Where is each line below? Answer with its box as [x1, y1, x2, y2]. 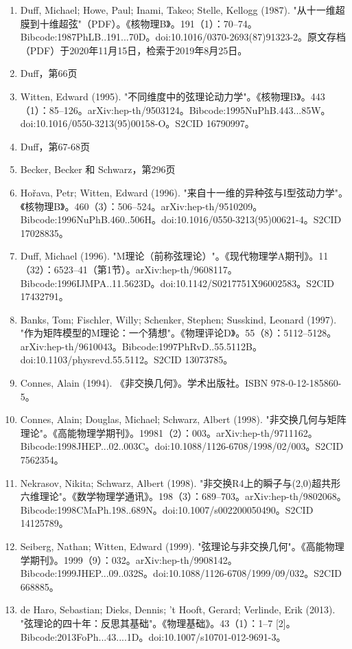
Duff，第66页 [20, 66, 78, 80]
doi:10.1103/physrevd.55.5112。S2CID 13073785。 [20, 352, 233, 367]
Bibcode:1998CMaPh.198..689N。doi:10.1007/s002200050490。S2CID [20, 502, 314, 516]
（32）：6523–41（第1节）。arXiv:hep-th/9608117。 [20, 262, 237, 276]
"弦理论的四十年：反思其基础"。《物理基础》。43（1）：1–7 [20, 615, 273, 630]
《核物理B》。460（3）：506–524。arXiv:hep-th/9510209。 [20, 198, 263, 213]
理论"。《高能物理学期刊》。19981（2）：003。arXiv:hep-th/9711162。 [20, 425, 318, 440]
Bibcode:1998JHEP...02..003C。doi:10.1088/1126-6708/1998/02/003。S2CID [20, 439, 344, 453]
